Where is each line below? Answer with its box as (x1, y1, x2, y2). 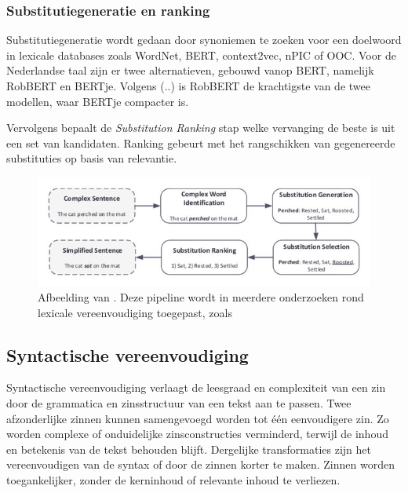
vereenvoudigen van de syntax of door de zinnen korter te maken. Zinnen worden (6, 456, 395, 473)
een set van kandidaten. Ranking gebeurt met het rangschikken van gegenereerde (6, 134, 395, 151)
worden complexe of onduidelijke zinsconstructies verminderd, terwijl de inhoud (6, 425, 388, 442)
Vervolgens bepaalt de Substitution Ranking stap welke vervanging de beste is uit (6, 119, 395, 136)
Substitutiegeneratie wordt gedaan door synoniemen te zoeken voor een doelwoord (6, 31, 402, 48)
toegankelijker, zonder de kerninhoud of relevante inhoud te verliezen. (6, 471, 341, 488)
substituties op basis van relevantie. (6, 150, 177, 166)
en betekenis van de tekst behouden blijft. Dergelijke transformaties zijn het (6, 440, 371, 457)
